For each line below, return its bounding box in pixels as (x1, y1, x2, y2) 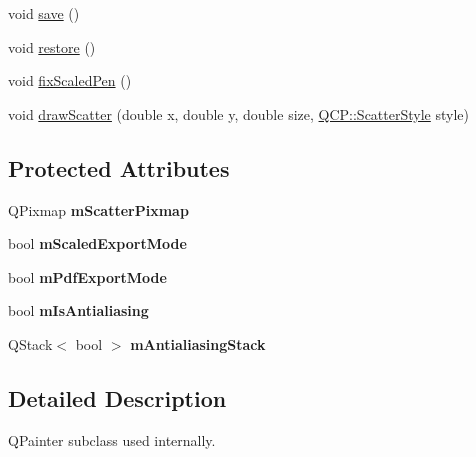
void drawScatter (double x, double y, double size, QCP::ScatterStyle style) (8, 103, 469, 124)
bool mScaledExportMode (8, 233, 187, 254)
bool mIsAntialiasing (8, 300, 149, 321)
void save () (8, 3, 80, 23)
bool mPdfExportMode (8, 266, 167, 287)
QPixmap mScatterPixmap (8, 199, 189, 220)
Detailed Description (8, 382, 227, 413)
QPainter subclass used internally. (8, 429, 216, 450)
